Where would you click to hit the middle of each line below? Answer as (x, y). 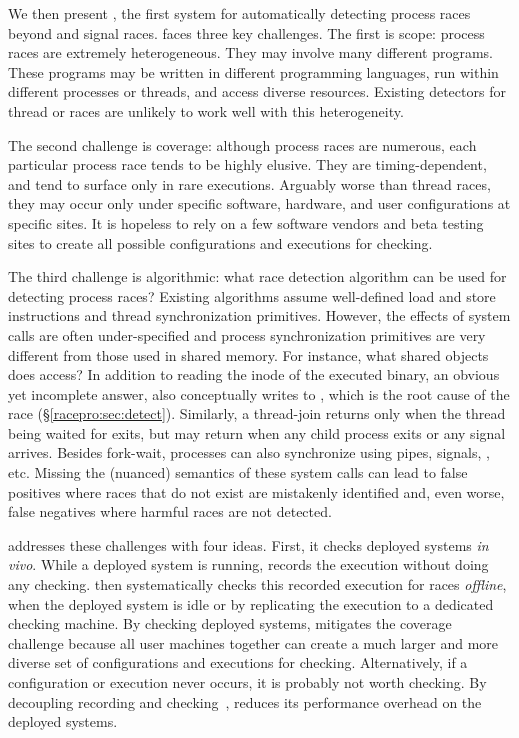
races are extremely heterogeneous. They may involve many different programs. (250, 52)
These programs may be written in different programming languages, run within (253, 71)
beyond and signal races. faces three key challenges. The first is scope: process (246, 32)
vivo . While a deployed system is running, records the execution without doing (248, 564)
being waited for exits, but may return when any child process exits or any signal (257, 432)
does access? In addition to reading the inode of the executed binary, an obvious (254, 374)
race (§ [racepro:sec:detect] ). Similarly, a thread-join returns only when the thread (257, 413)
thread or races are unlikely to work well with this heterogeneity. (206, 110)
